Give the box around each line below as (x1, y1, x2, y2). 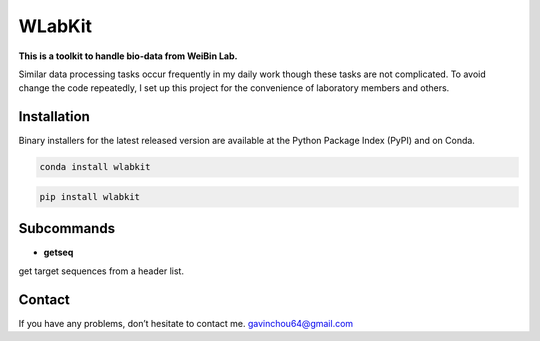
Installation (18, 108, 90, 125)
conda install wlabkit (39, 161, 151, 173)
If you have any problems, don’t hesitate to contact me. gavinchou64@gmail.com (18, 317, 354, 329)
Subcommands (18, 220, 115, 237)
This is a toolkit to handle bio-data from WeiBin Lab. (18, 50, 238, 62)
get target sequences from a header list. (18, 265, 185, 277)
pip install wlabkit (39, 191, 140, 202)
